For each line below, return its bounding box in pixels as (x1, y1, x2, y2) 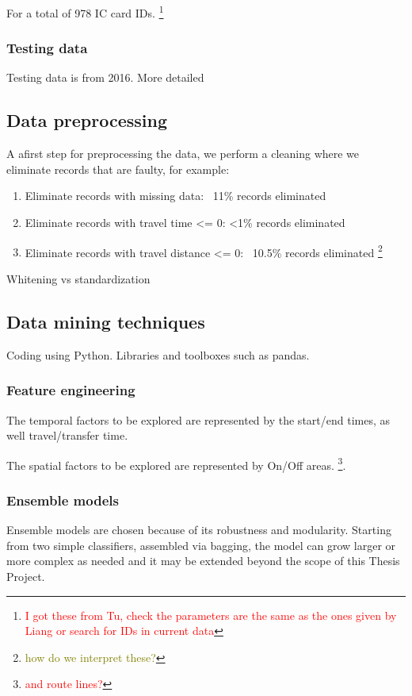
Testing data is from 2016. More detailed (6, 69, 204, 86)
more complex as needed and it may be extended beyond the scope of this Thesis (6, 552, 400, 569)
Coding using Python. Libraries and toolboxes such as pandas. (6, 346, 310, 363)
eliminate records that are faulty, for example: (6, 160, 230, 177)
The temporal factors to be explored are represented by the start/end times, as (6, 411, 391, 428)
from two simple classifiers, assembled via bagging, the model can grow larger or (6, 536, 396, 553)
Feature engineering (6, 380, 135, 400)
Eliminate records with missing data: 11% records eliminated (25, 187, 326, 204)
